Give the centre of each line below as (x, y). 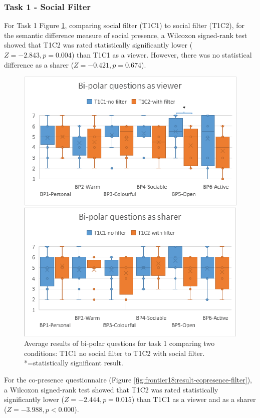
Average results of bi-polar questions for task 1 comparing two (119, 343)
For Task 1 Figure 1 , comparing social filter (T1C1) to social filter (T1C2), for (124, 25)
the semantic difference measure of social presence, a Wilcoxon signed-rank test (126, 35)
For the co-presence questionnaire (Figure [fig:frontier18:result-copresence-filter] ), (128, 380)
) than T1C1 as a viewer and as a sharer (194, 399)
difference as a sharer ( (39, 64)
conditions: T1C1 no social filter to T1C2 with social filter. (114, 353)
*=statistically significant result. (74, 363)
